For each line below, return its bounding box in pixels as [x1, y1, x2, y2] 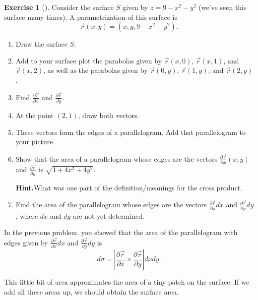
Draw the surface [15, 39, 67, 49]
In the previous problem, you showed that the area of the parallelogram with [4, 227, 238, 238]
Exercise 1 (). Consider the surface [4, 2, 114, 12]
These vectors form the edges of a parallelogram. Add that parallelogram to [15, 126, 246, 137]
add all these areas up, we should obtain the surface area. [4, 286, 179, 297]
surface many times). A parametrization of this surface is [4, 11, 177, 22]
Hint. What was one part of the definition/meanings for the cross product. [15, 182, 243, 192]
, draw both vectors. [78, 110, 139, 120]
